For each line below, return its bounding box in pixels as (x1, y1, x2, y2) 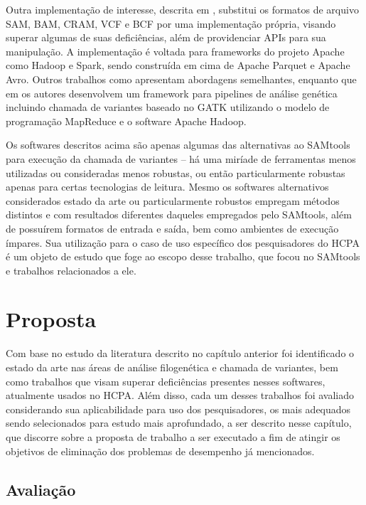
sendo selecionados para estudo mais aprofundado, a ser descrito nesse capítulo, (6, 415, 352, 430)
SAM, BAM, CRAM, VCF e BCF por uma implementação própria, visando (6, 16, 336, 31)
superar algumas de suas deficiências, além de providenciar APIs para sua (6, 30, 326, 45)
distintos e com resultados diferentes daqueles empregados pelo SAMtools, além (6, 207, 352, 222)
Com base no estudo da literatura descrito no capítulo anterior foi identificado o (6, 346, 355, 361)
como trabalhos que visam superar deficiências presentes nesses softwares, (6, 373, 325, 388)
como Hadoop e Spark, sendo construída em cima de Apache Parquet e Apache (6, 58, 350, 73)
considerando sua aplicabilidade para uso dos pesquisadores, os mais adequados (6, 401, 351, 416)
